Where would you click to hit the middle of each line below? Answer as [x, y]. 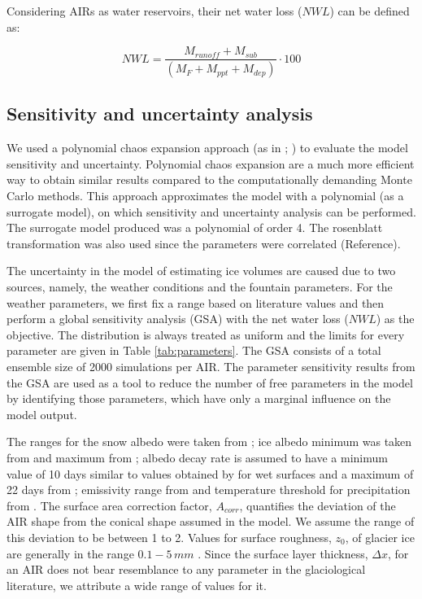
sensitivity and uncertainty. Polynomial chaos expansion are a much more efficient [211, 163]
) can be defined [370, 11]
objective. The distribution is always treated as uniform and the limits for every [206, 334]
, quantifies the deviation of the [318, 505]
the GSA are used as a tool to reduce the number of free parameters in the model [210, 382]
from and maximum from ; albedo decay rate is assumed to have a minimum [197, 457]
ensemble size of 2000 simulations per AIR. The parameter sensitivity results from [211, 367]
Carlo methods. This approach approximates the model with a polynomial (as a [205, 196]
